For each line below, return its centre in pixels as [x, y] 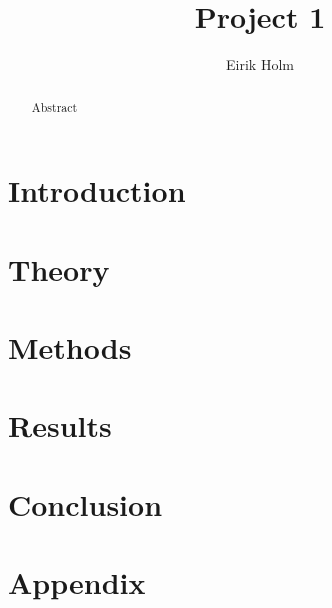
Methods [70, 346]
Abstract [54, 106]
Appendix [77, 582]
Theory [59, 268]
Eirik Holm [260, 64]
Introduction [97, 190]
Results [60, 425]
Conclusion [85, 503]
